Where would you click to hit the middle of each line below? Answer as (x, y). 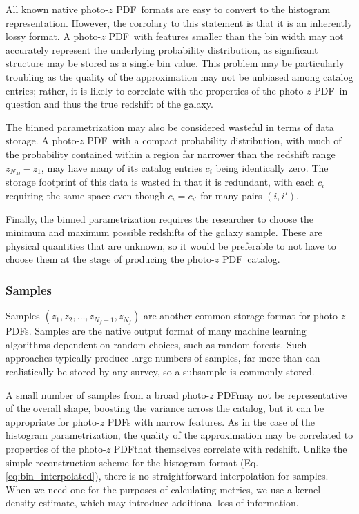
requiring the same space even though (85, 195)
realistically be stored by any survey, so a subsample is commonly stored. (160, 371)
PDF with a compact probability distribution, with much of (214, 140)
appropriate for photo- (53, 421)
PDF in (331, 90)
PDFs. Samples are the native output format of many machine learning (156, 331)
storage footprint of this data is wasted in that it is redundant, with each (160, 182)
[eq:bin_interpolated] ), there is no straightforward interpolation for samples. (167, 476)
